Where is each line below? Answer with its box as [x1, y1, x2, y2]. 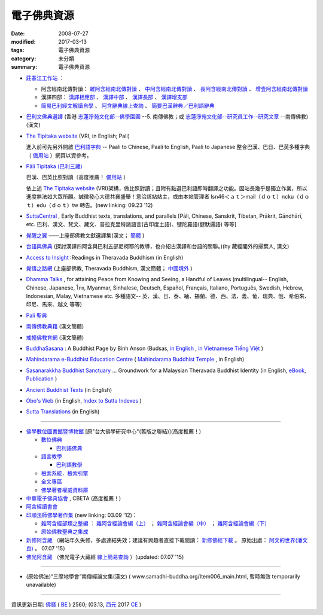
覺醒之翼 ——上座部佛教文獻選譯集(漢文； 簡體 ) [26, 232, 145, 239]
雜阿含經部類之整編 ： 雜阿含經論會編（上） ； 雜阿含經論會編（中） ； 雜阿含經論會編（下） [41, 520, 270, 527]
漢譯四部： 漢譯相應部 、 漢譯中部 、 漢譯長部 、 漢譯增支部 [41, 93, 188, 101]
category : [11, 54, 36, 62]
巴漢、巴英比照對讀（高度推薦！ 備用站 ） [26, 173, 129, 181]
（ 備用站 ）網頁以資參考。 [26, 151, 92, 159]
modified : [11, 38, 36, 45]
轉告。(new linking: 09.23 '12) [80, 201, 153, 209]
